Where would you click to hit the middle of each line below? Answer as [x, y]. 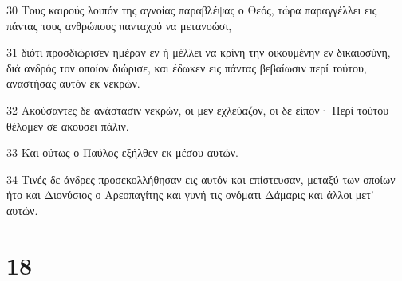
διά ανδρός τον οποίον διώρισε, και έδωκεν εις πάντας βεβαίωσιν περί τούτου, [187, 67]
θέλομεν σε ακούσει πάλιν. [68, 125]
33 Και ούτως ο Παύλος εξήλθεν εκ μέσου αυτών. [122, 152]
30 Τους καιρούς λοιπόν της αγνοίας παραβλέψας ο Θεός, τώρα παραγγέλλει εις [192, 10]
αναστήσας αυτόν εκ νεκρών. [73, 83]
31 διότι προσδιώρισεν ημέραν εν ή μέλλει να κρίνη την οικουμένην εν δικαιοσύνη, [199, 52]
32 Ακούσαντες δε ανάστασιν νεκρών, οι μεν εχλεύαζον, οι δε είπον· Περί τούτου [198, 109]
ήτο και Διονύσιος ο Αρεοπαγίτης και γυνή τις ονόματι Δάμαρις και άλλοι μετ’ [190, 195]
